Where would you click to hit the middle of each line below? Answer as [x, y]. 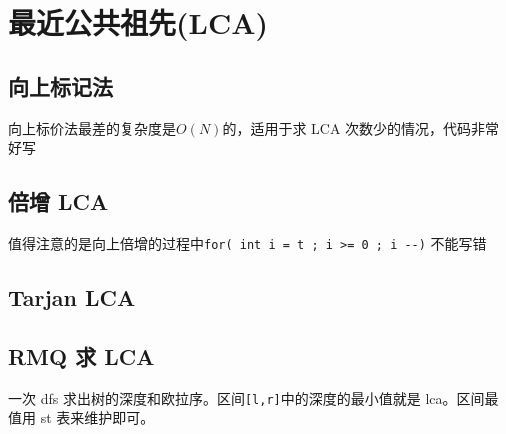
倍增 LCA [58, 201]
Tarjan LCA [72, 297]
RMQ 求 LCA [81, 355]
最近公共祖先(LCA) [138, 22]
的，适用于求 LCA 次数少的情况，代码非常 [361, 127]
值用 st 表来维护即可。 [81, 417]
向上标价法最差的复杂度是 [92, 127]
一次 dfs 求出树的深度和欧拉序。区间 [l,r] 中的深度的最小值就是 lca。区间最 [253, 397]
